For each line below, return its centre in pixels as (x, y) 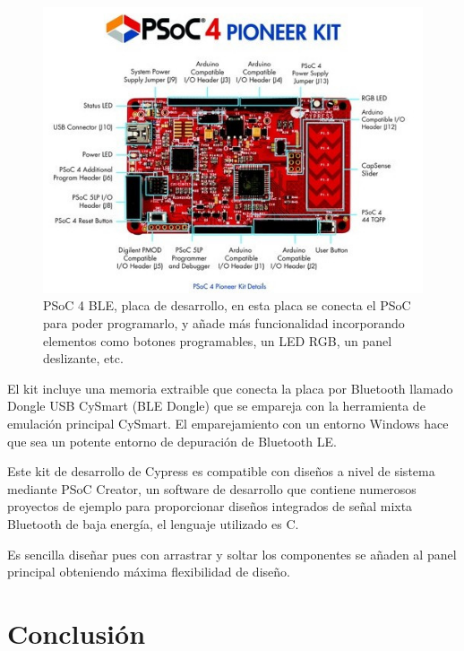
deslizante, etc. (83, 358)
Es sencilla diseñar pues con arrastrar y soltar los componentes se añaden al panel (232, 554)
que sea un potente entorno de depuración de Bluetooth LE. (172, 441)
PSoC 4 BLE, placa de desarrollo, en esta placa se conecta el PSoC (227, 305)
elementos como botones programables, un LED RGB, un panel (218, 340)
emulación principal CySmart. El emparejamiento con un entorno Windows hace (228, 423)
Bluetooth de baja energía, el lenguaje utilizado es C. (153, 523)
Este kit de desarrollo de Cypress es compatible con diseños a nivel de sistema (221, 471)
